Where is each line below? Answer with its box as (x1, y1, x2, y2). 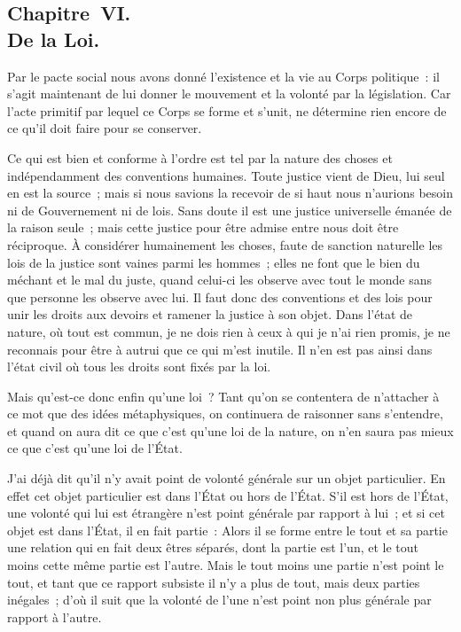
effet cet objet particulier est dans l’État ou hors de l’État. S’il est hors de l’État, (7, 486, 449, 504)
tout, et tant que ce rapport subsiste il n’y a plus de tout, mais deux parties (7, 573, 420, 591)
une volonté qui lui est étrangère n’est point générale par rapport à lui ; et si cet (7, 503, 445, 522)
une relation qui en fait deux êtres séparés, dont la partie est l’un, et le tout (7, 538, 419, 557)
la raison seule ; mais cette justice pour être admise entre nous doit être (7, 218, 399, 237)
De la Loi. (7, 25, 100, 52)
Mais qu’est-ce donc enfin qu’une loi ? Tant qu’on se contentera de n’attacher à (7, 386, 440, 405)
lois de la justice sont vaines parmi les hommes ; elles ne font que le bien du (7, 253, 420, 271)
